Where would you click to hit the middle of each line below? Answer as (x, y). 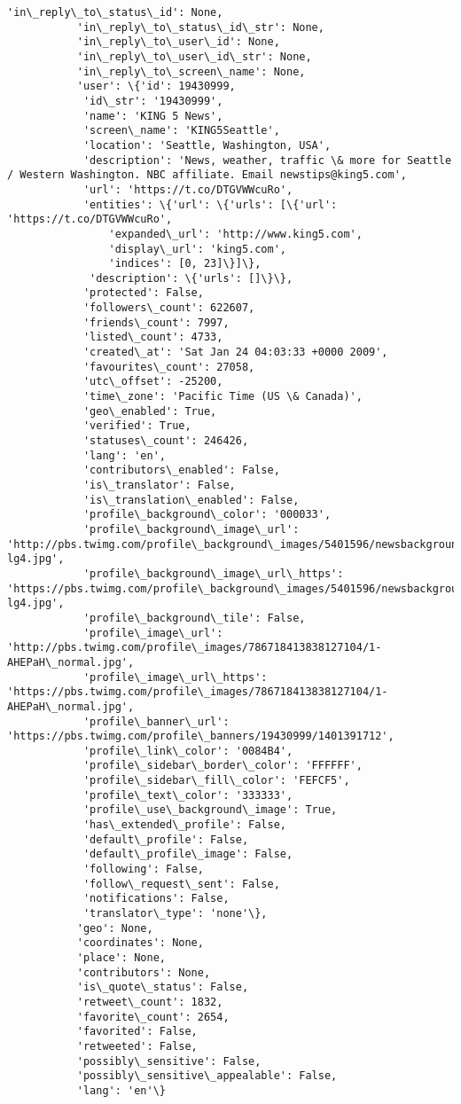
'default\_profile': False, (166, 839)
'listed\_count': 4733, (153, 337)
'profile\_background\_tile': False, (194, 618)
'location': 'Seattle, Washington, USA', (207, 145)
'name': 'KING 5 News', (153, 116)
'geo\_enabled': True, (150, 411)
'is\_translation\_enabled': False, (191, 500)
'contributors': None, (144, 972)
